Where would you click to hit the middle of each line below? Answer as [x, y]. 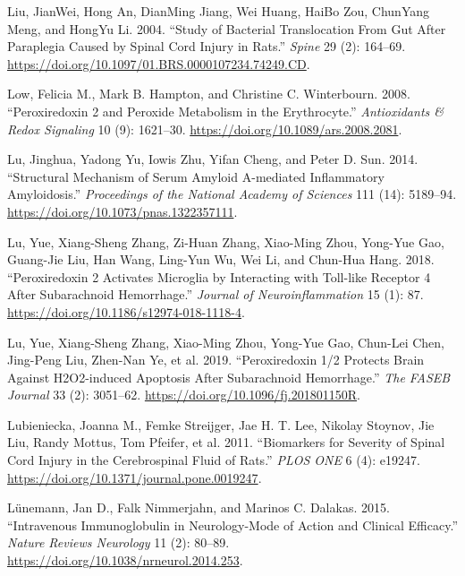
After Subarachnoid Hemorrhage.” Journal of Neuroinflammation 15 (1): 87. [216, 294]
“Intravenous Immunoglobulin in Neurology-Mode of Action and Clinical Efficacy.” [232, 524]
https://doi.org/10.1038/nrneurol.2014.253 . [125, 560]
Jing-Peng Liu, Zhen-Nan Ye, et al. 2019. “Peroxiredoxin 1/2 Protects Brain [216, 360]
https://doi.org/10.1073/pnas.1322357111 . [123, 211]
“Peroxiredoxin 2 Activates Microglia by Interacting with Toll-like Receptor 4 [219, 276]
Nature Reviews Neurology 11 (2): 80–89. [118, 542]
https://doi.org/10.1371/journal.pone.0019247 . [135, 477]
